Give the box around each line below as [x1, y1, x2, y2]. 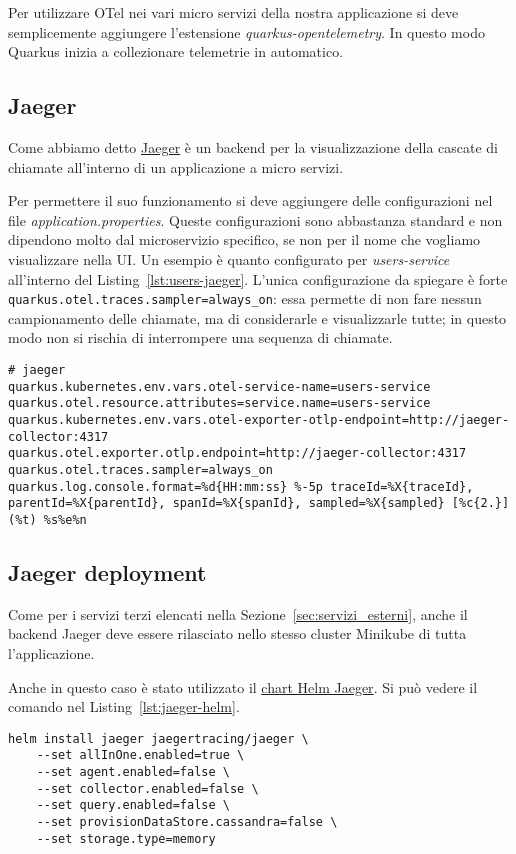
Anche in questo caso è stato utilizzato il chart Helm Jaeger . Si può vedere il [8, 676, 478, 697]
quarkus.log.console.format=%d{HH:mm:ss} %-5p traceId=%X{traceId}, [8, 479, 474, 494]
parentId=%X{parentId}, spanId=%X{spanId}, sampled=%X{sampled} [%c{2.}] [8, 496, 510, 511]
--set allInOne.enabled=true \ [36, 748, 245, 763]
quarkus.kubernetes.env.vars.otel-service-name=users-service [8, 379, 431, 394]
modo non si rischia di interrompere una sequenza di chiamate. [8, 327, 393, 348]
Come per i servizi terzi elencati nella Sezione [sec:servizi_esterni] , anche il [8, 603, 468, 624]
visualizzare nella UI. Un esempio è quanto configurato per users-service [8, 248, 450, 269]
